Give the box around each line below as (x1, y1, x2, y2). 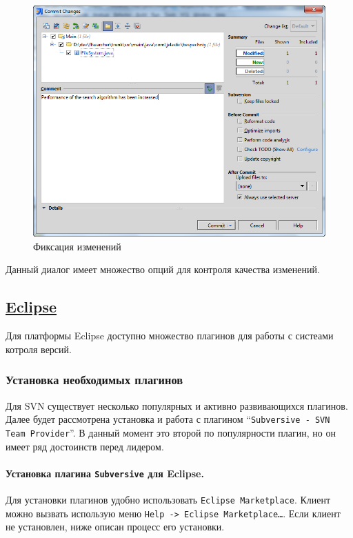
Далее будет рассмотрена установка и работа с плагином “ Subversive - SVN (6, 412, 330, 426)
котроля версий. (6, 341, 72, 356)
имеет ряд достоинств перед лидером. (6, 439, 164, 453)
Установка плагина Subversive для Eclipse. (6, 466, 204, 480)
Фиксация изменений (33, 239, 121, 253)
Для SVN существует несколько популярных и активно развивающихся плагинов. (6, 398, 348, 412)
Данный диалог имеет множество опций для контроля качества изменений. (6, 262, 320, 277)
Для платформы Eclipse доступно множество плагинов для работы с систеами (6, 328, 334, 343)
